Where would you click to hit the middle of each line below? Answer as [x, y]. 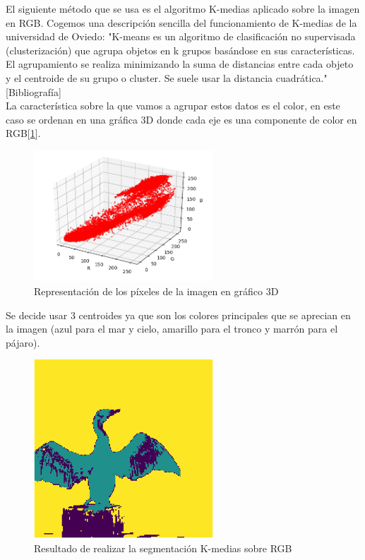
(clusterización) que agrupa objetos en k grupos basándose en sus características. [180, 50]
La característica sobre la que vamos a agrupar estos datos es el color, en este [173, 106]
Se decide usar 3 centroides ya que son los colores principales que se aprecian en [178, 315]
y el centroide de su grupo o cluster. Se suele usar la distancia [139, 77]
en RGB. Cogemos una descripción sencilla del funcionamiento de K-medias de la [181, 22]
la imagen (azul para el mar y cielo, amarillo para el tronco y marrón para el [172, 329]
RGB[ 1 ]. [23, 133]
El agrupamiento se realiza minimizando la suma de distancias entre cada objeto [180, 64]
